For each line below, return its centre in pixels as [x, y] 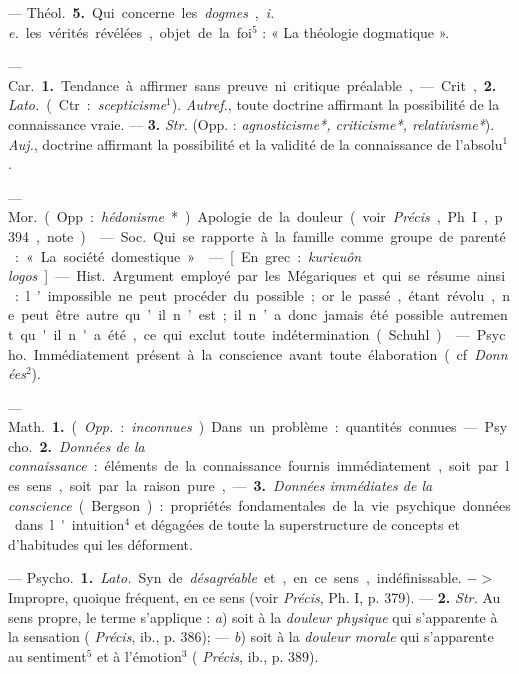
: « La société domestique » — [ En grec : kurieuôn [188, 255]
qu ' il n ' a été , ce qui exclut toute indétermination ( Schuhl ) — [245, 333]
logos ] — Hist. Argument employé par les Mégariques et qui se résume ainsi [257, 275]
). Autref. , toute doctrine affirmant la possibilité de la [335, 104]
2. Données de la [92, 445]
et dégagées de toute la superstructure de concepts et [297, 524]
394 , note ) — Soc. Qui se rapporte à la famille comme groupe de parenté [257, 235]
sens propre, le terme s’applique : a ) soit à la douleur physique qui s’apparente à [253, 616]
